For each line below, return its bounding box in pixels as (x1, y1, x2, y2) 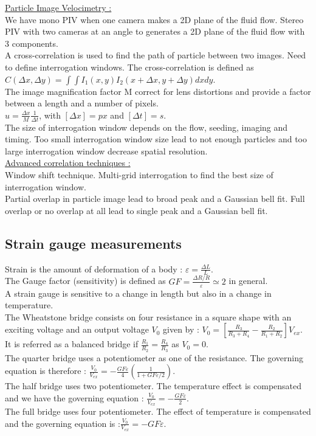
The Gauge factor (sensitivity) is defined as (5, 274, 166, 287)
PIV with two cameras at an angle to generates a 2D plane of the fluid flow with (5, 25, 305, 38)
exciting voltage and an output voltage (5, 323, 149, 336)
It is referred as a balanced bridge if (5, 337, 139, 350)
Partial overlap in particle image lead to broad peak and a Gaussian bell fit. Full (5, 192, 305, 205)
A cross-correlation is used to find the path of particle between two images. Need (5, 49, 306, 61)
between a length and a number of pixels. (5, 97, 159, 109)
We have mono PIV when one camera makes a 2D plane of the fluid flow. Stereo (5, 13, 304, 26)
